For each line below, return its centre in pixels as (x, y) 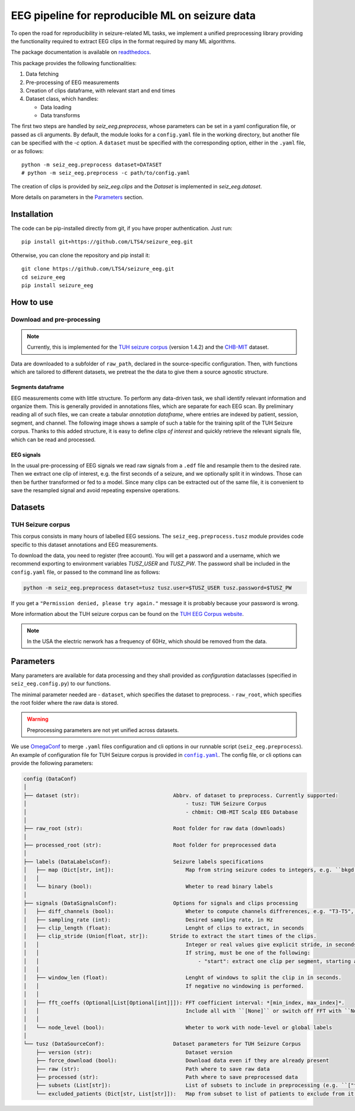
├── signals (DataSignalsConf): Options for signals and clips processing (161, 903)
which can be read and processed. (53, 439)
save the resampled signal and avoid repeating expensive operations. (96, 490)
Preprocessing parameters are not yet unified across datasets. (103, 730)
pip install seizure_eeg (57, 285)
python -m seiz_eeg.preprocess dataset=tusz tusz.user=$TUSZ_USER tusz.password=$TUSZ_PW (158, 587)
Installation (32, 214)
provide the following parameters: (52, 763)
